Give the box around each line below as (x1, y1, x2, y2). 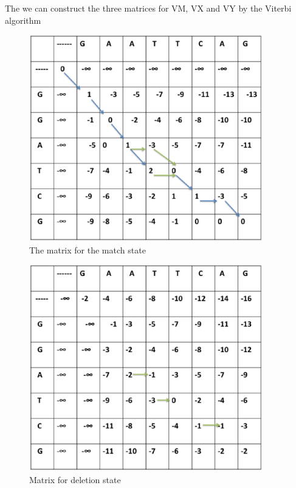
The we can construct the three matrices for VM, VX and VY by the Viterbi (5, 2, 292, 14)
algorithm (5, 13, 41, 26)
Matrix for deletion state (29, 473, 121, 486)
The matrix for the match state (29, 243, 146, 256)
